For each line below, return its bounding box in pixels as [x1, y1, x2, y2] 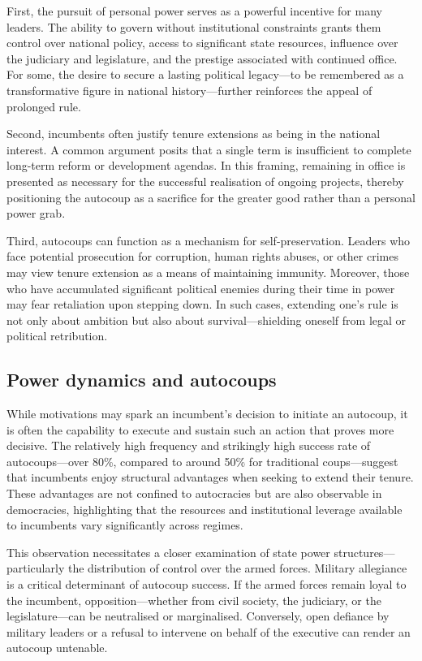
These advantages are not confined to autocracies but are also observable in [6, 485, 382, 502]
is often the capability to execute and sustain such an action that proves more [6, 421, 394, 438]
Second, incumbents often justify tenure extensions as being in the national [6, 125, 381, 142]
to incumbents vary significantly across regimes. [6, 516, 243, 534]
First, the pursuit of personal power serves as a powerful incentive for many [6, 2, 382, 19]
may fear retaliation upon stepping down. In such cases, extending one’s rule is [6, 296, 398, 313]
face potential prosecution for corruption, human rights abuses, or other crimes [6, 248, 398, 265]
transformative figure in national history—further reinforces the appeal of [6, 81, 372, 98]
